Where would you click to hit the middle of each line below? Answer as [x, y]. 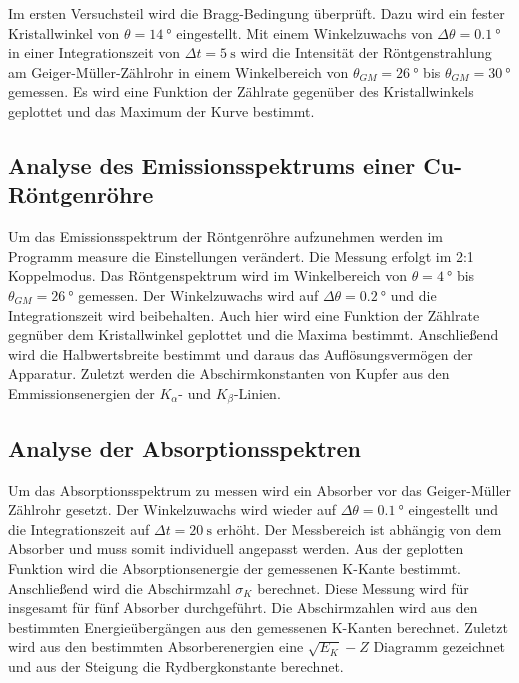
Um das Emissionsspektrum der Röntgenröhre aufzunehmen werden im [225, 236]
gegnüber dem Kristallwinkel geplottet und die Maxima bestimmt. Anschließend [253, 334]
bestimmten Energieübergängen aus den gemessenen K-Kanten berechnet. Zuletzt [258, 626]
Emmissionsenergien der [81, 392]
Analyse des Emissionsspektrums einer [212, 164]
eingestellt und [453, 509]
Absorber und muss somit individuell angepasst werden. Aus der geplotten [236, 548]
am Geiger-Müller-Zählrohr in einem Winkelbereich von [178, 71]
